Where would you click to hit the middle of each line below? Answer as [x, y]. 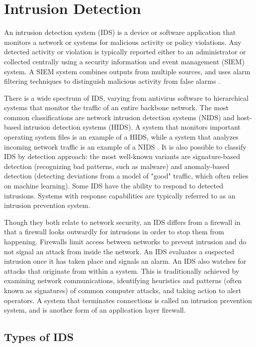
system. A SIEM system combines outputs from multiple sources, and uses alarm [127, 71]
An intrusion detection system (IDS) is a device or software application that [120, 32]
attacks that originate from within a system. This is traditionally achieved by [122, 270]
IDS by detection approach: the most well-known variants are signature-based [122, 156]
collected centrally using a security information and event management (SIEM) [124, 61]
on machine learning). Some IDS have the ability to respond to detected [114, 186]
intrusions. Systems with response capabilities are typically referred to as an [120, 195]
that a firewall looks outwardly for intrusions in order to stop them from [114, 232]
